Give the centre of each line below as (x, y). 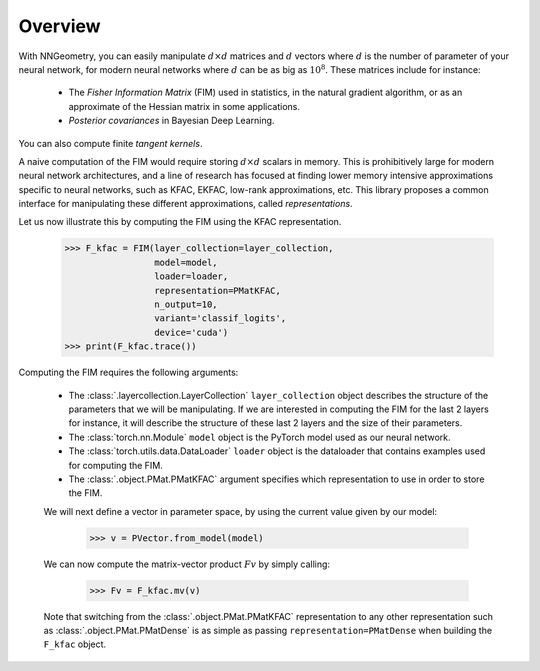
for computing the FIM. (116, 465)
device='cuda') (191, 332)
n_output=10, (186, 304)
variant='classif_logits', (220, 318)
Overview (59, 26)
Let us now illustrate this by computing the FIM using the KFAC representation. (180, 222)
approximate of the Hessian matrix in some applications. (184, 106)
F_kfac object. (75, 644)
